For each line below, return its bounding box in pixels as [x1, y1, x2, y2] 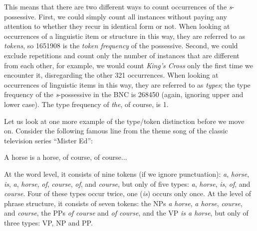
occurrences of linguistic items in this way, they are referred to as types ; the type [4, 79, 251, 90]
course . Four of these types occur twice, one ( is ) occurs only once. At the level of [4, 188, 252, 199]
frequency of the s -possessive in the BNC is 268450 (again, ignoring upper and [4, 89, 244, 100]
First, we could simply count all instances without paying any [38, 11, 227, 21]
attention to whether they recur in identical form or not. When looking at [4, 21, 230, 31]
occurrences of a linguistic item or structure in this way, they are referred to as [4, 30, 245, 41]
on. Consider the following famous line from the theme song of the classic [4, 125, 228, 136]
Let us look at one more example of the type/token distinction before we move [4, 115, 245, 126]
